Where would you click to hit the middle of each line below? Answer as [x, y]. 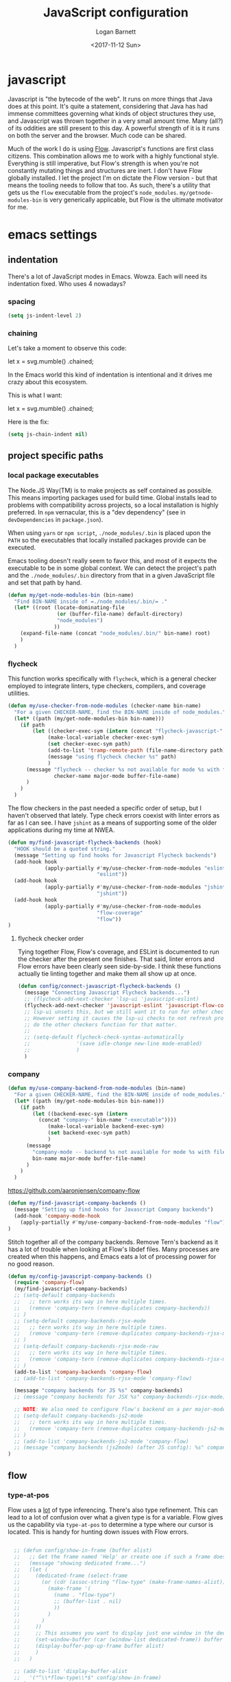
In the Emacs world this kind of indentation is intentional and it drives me [110, 375]
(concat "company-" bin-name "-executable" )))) [107, 1120]
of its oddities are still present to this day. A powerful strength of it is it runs [114, 128]
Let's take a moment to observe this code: [68, 348]
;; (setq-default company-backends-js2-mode [78, 1416]
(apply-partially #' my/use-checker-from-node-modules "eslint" [136, 868]
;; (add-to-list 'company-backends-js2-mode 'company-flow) [101, 1441]
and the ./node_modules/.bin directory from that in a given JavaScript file [111, 575]
